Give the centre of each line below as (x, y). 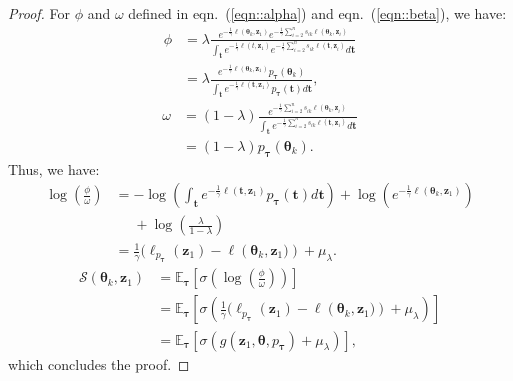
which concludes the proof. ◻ (99, 363)
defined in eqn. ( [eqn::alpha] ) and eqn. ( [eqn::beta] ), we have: (317, 13)
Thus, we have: (54, 168)
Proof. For (39, 13)
